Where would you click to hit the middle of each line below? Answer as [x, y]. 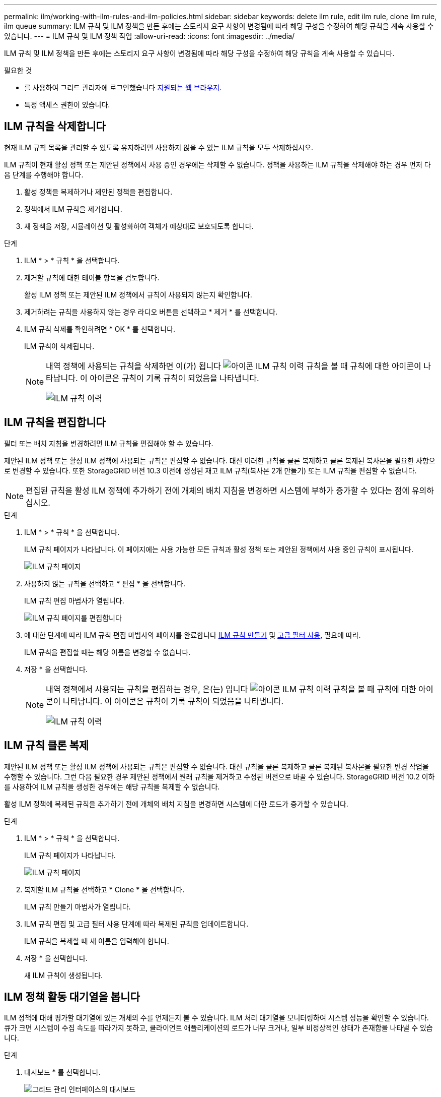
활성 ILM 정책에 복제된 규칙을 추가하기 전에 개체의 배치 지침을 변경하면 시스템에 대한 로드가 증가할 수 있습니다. [176, 804]
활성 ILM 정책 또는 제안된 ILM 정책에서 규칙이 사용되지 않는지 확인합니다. [138, 294]
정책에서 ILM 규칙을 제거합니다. [73, 209]
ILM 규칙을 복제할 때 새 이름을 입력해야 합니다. [97, 941]
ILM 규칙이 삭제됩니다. [59, 346]
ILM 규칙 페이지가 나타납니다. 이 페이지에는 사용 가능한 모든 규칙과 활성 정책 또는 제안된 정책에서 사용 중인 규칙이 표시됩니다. [219, 549]
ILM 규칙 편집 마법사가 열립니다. [74, 600]
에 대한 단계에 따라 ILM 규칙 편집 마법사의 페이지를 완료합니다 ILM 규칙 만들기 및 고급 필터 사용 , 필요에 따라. [193, 635]
